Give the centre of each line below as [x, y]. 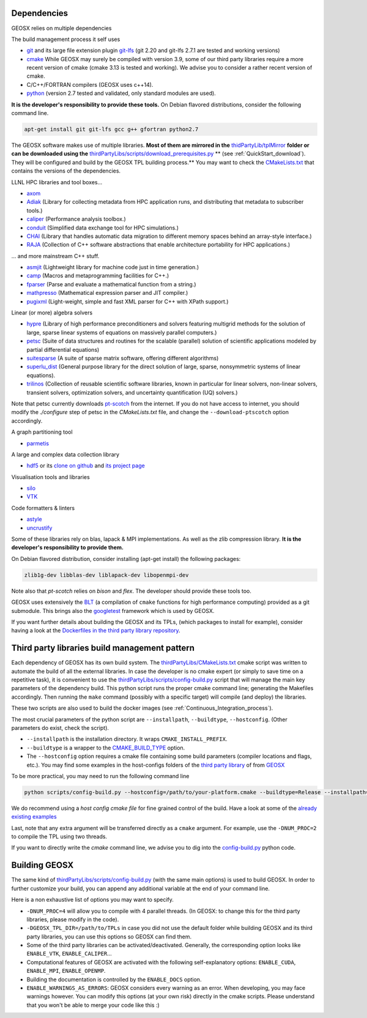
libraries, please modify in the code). [73, 919]
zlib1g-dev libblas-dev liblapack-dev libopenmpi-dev [106, 575]
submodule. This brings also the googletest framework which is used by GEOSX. [113, 611]
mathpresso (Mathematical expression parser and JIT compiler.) [107, 293]
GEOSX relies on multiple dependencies [61, 28]
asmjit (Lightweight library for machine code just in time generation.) [113, 267]
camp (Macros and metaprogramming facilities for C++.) [98, 276]
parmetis [38, 443]
